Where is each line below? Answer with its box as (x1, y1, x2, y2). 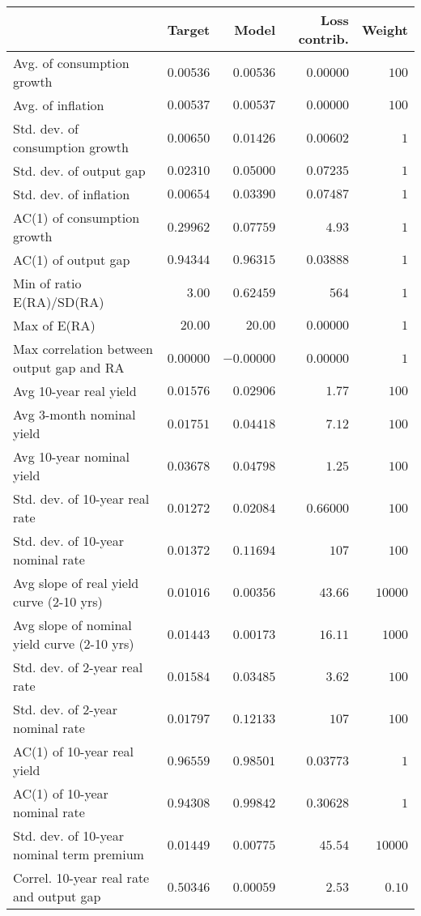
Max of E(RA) (13, 316, 96, 334)
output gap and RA (13, 358, 125, 377)
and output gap (13, 887, 101, 905)
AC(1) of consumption (13, 208, 140, 227)
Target (167, 19, 210, 39)
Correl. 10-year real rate (13, 868, 150, 887)
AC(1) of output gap (13, 250, 130, 269)
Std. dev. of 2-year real (13, 658, 143, 676)
